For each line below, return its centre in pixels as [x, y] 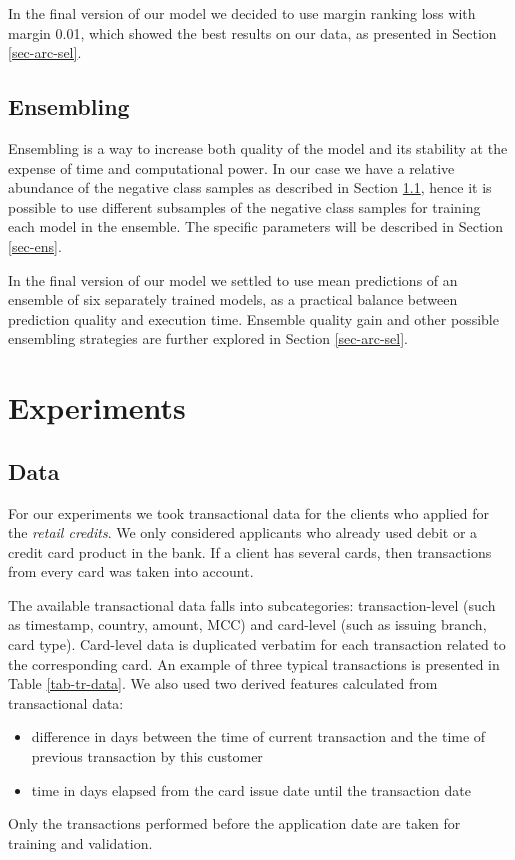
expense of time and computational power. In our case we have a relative [231, 167]
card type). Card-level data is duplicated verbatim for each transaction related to [257, 644]
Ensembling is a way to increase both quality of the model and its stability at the [258, 147]
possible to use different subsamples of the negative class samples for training [244, 206]
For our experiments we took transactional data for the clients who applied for [248, 512]
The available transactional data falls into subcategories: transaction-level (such [252, 604]
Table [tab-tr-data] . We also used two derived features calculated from [223, 683]
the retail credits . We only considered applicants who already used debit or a [243, 532]
